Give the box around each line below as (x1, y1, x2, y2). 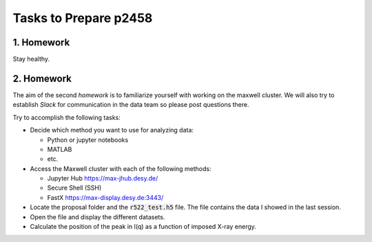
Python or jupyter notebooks (47, 135, 129, 144)
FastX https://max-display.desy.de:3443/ (47, 193, 164, 201)
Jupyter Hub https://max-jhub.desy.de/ (47, 174, 158, 183)
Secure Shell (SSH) (47, 183, 102, 192)
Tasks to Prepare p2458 (12, 10, 153, 26)
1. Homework (12, 37, 70, 48)
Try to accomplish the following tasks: (12, 113, 121, 121)
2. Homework (12, 72, 72, 84)
